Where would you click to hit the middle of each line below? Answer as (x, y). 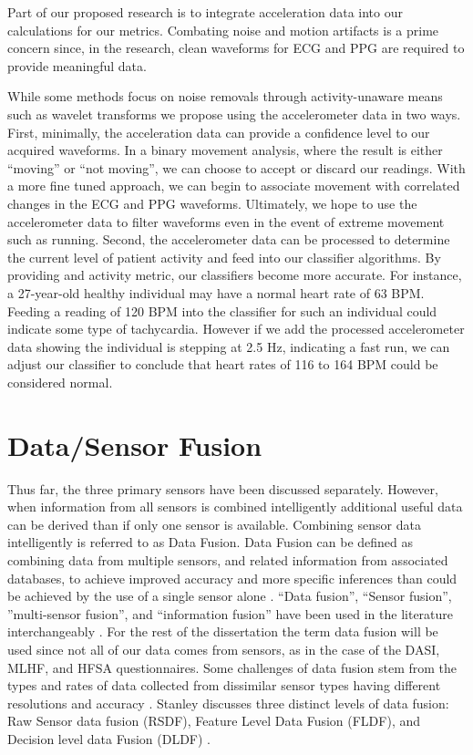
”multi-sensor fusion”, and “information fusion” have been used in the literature (231, 613)
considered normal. (60, 382)
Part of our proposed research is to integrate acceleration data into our (205, 12)
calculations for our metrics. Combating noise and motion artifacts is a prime (223, 30)
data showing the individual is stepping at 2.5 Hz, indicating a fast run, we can (229, 346)
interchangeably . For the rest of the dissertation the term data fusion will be (223, 631)
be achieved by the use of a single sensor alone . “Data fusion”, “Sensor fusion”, (230, 596)
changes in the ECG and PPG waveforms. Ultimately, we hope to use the (212, 203)
